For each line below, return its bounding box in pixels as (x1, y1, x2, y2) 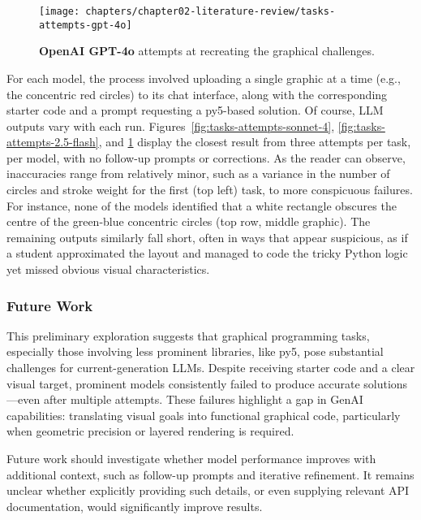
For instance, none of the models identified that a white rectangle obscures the (6, 197, 397, 214)
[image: (39, 6, 80, 17)
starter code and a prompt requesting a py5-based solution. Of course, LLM (6, 102, 384, 119)
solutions (363, 375, 408, 392)
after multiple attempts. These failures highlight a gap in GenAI (43, 391, 363, 408)
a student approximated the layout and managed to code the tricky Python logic (6, 245, 408, 262)
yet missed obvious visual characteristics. (6, 261, 210, 278)
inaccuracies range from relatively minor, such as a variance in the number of (6, 165, 390, 182)
